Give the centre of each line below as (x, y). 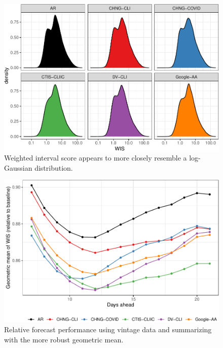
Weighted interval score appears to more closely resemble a (96, 158)
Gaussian (18, 167)
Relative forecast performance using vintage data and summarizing (108, 329)
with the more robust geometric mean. (64, 339)
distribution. (54, 167)
